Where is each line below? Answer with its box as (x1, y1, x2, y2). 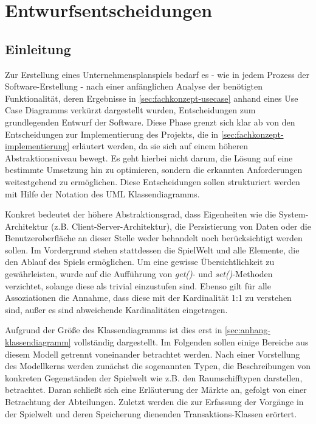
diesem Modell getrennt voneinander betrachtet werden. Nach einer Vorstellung (5, 347, 300, 360)
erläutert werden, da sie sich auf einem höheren (72, 140, 249, 152)
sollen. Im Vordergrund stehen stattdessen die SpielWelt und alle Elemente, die (5, 243, 300, 256)
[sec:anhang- (225, 323, 270, 336)
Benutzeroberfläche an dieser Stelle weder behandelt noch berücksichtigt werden (5, 231, 303, 244)
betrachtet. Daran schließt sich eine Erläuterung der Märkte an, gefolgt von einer (5, 383, 307, 396)
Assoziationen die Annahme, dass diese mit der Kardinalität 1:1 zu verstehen (5, 291, 292, 304)
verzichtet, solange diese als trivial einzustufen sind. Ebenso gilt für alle (5, 279, 271, 292)
